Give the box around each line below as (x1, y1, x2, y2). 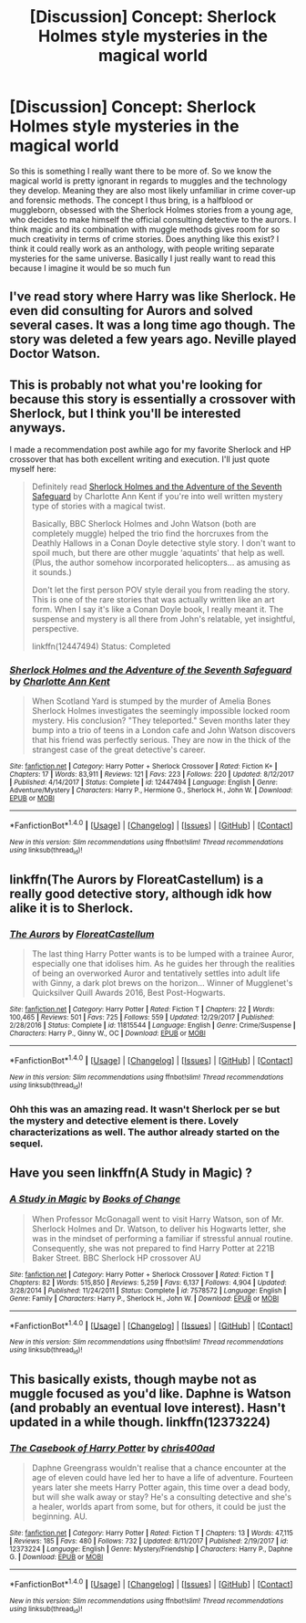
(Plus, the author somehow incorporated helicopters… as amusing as (31, 557, 291, 568)
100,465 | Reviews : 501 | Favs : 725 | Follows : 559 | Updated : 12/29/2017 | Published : (9, 1013, 275, 1022)
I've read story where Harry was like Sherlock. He (9, 289, 296, 305)
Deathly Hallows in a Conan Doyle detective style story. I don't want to (31, 538, 296, 549)
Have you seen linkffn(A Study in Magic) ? (9, 1166, 253, 1181)
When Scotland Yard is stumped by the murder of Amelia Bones (31, 696, 271, 707)
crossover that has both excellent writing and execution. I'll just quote (9, 454, 270, 465)
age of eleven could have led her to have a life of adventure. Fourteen (31, 1472, 294, 1483)
